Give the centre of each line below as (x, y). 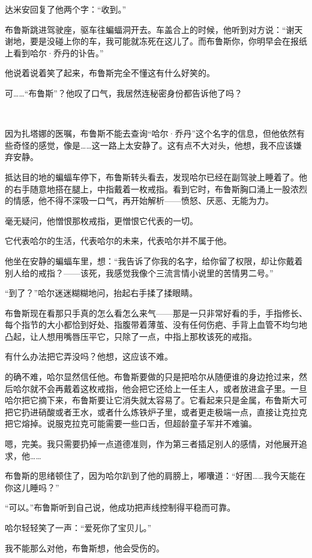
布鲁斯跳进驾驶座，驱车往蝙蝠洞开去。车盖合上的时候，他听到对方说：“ (145, 29)
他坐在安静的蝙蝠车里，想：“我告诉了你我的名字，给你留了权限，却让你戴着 (154, 260)
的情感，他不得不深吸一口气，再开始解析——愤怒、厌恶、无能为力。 (139, 200)
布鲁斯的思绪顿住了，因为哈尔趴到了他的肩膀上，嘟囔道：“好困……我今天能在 (155, 476)
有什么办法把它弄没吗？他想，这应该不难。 (89, 356)
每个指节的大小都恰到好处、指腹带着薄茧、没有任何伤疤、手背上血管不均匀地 (156, 325)
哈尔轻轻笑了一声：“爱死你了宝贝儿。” (78, 527)
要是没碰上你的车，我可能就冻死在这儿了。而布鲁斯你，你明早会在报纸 (168, 41)
